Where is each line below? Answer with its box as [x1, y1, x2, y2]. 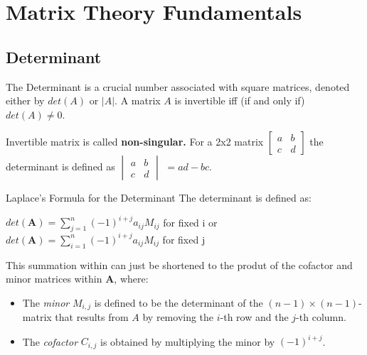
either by [6, 93, 45, 108]
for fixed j [162, 231, 206, 246]
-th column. [296, 310, 346, 324]
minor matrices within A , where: [6, 271, 149, 286]
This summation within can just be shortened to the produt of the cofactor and [6, 257, 353, 272]
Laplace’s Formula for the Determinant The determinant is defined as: [6, 190, 312, 205]
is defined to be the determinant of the [94, 295, 263, 310]
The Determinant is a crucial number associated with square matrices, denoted [6, 79, 350, 94]
